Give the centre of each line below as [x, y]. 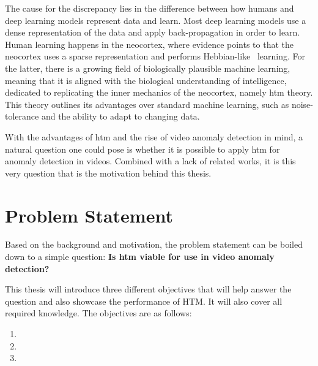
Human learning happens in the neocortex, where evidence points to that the [150, 44]
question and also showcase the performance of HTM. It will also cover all [144, 301]
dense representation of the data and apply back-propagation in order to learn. [153, 32]
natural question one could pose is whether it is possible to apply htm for [142, 149]
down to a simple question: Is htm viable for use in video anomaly [140, 257]
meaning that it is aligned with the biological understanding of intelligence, [146, 80]
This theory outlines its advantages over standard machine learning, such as [147, 104]
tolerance [22, 116]
